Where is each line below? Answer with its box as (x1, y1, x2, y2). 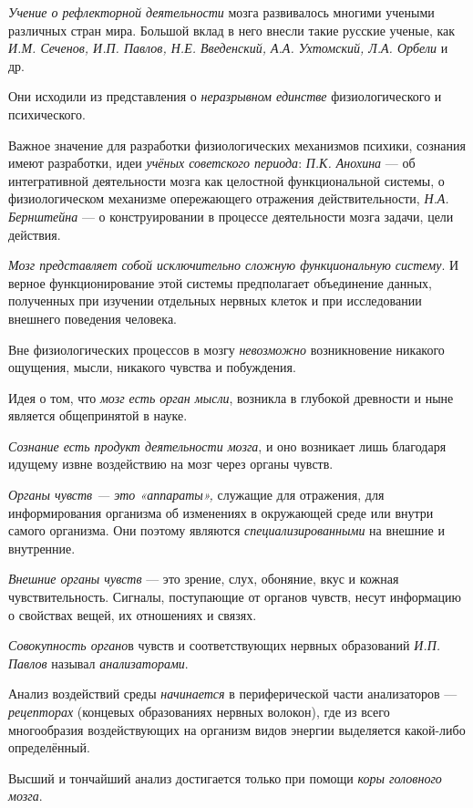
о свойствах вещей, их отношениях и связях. (8, 605, 257, 624)
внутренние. (8, 538, 76, 557)
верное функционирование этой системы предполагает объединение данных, (8, 273, 432, 292)
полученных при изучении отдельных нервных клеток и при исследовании (8, 291, 422, 310)
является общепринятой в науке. (8, 406, 188, 425)
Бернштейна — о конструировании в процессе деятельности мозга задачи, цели (8, 206, 454, 225)
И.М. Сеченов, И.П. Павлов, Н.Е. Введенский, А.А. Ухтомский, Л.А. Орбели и (8, 38, 448, 57)
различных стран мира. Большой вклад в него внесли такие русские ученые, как (8, 20, 456, 39)
